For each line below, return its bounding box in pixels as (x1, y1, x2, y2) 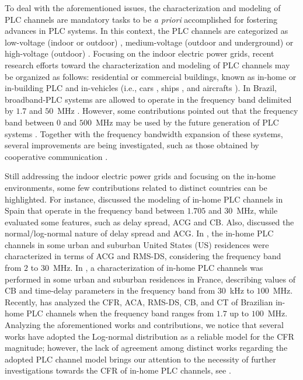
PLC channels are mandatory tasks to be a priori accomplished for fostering (5, 13, 278, 25)
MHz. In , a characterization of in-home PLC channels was (53, 262, 263, 274)
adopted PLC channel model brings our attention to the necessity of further (5, 353, 276, 365)
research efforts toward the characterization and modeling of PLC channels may (5, 58, 290, 71)
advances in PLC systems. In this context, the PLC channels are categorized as (5, 25, 288, 37)
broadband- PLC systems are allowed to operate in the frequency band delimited (5, 93, 292, 105)
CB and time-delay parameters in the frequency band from (5, 284, 215, 297)
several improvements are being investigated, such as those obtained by (5, 139, 259, 151)
